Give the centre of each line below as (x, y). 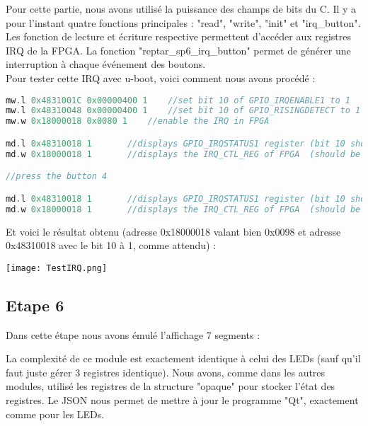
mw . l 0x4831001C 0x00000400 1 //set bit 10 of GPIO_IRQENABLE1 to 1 (178, 100)
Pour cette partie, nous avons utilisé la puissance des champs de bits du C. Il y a (181, 8)
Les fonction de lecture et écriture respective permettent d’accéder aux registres (179, 36)
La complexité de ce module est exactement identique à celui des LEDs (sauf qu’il (183, 358)
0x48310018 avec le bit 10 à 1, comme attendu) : (111, 245)
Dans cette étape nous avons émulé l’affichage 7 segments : (133, 334)
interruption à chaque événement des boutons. (106, 64)
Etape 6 (35, 305)
